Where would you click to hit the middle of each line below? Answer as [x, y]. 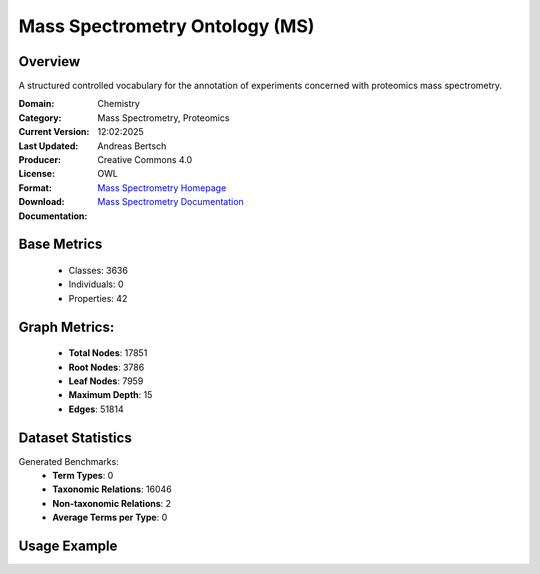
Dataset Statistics [75, 437]
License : [36, 174]
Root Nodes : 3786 [106, 367]
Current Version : [54, 132]
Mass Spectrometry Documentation [170, 202]
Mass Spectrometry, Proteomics [163, 117]
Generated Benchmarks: [68, 461]
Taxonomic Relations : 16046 [112, 489]
